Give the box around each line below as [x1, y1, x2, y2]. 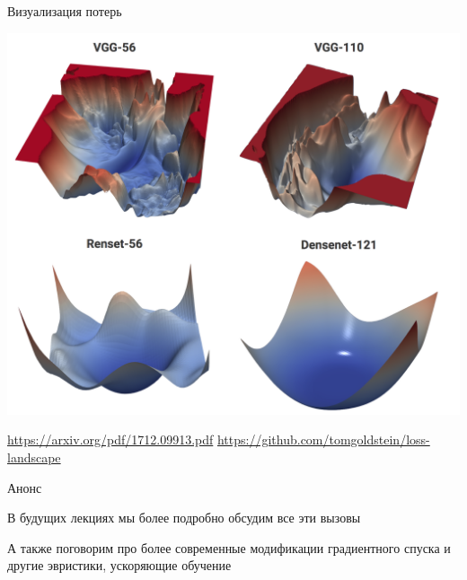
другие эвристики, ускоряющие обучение [7, 556, 232, 575]
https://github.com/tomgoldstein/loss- [216, 430, 430, 449]
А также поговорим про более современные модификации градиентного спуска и [7, 538, 451, 557]
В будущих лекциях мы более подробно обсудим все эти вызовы [7, 508, 361, 527]
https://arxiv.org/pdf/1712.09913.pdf [7, 430, 214, 449]
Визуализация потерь [7, 2, 122, 20]
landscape [7, 448, 61, 467]
